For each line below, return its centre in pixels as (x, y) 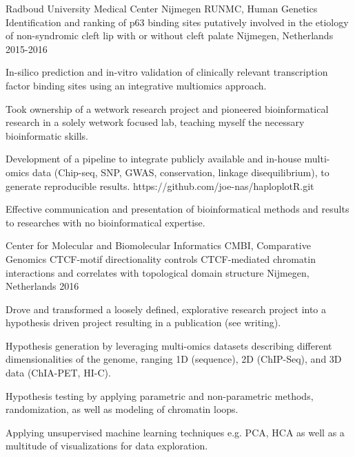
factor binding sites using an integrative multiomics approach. (136, 85)
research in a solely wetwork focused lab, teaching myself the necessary (155, 122)
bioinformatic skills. (47, 135)
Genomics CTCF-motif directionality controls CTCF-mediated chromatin (161, 258)
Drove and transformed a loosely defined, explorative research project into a (166, 309)
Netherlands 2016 (42, 286)
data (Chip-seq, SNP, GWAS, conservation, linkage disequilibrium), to (181, 172)
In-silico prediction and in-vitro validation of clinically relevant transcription (167, 72)
